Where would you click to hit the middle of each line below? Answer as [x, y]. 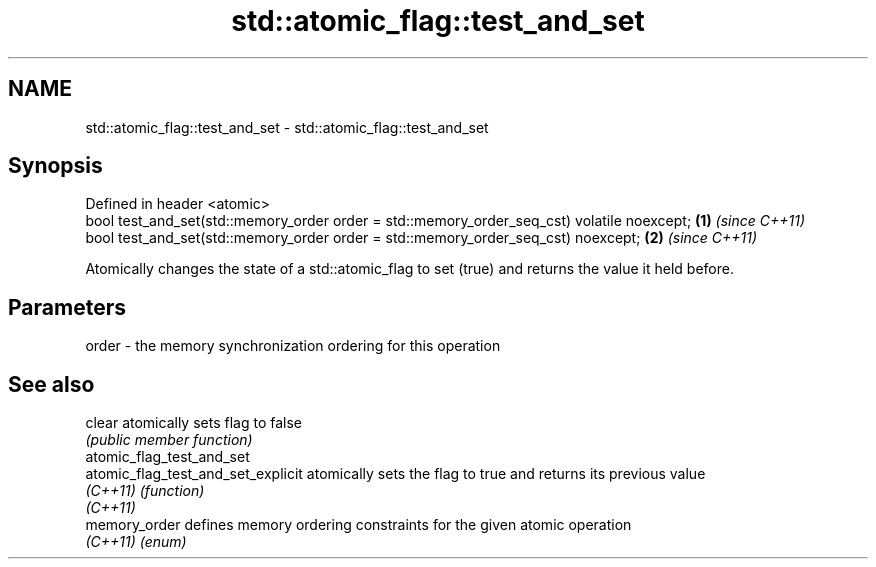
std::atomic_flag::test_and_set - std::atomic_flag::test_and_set [287, 127]
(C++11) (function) [145, 491]
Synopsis [55, 166]
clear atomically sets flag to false [193, 423]
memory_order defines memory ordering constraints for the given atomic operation [358, 525]
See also [51, 384]
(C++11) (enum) [136, 542]
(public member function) [169, 440]
